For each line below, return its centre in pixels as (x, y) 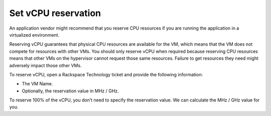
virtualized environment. (34, 35)
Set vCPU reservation (55, 13)
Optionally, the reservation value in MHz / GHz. (70, 91)
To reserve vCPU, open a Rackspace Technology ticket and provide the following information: (106, 74)
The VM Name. (37, 84)
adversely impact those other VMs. (46, 65)
